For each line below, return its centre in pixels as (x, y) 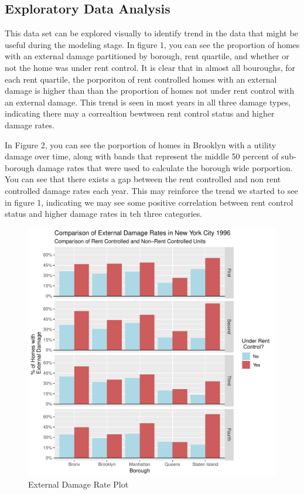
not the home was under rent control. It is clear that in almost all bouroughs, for (150, 67)
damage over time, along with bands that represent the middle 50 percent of (142, 156)
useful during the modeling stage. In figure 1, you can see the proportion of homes (152, 44)
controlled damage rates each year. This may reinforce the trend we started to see (151, 190)
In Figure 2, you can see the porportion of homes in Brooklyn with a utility (141, 144)
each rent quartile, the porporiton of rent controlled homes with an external (141, 79)
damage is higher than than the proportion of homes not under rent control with (150, 91)
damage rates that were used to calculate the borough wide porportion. (165, 167)
